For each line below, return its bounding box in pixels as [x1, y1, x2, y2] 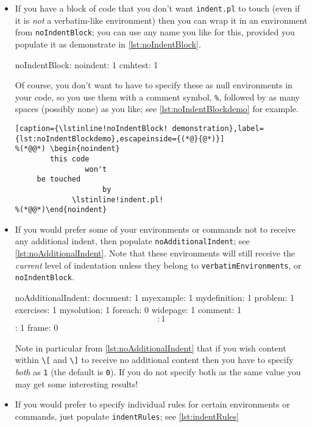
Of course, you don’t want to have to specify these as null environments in [15, 79, 292, 91]
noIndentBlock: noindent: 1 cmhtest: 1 [15, 58, 158, 71]
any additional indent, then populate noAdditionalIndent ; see [15, 235, 250, 247]
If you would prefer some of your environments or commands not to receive [15, 222, 296, 235]
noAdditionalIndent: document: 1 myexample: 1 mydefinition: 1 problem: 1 [15, 291, 294, 303]
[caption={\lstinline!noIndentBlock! [15, 124, 168, 133]
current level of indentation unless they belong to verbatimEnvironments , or [15, 258, 302, 271]
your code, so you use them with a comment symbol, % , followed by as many [15, 90, 300, 103]
